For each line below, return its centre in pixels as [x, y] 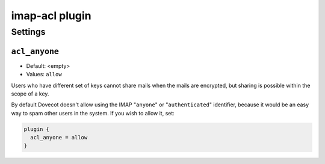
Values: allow [44, 74]
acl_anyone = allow [59, 138]
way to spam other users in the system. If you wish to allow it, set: [93, 113]
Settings [28, 32]
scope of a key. [30, 94]
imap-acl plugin [51, 16]
